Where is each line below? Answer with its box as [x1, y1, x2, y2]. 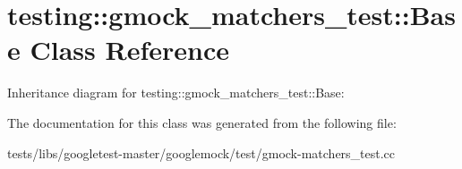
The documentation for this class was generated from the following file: [7, 113, 397, 131]
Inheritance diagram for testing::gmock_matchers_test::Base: [7, 83, 345, 102]
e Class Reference [7, 31, 229, 68]
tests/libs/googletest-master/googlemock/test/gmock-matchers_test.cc [7, 143, 396, 162]
